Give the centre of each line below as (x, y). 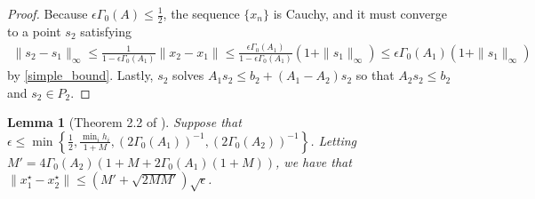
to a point (34, 31)
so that (375, 75)
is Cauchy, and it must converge (360, 13)
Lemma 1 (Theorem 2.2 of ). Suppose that (124, 122)
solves (188, 75)
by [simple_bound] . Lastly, (80, 75)
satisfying (106, 31)
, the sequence (201, 13)
